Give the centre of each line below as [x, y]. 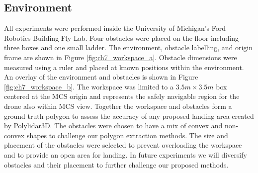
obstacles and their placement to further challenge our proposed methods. [116, 164]
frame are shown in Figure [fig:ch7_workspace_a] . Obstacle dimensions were [121, 57]
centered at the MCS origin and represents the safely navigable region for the [122, 96]
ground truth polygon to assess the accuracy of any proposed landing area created [129, 116]
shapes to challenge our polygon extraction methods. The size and [127, 135]
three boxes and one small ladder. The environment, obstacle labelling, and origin [129, 47]
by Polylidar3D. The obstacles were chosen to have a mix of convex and [113, 126]
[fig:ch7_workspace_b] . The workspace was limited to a [89, 86]
